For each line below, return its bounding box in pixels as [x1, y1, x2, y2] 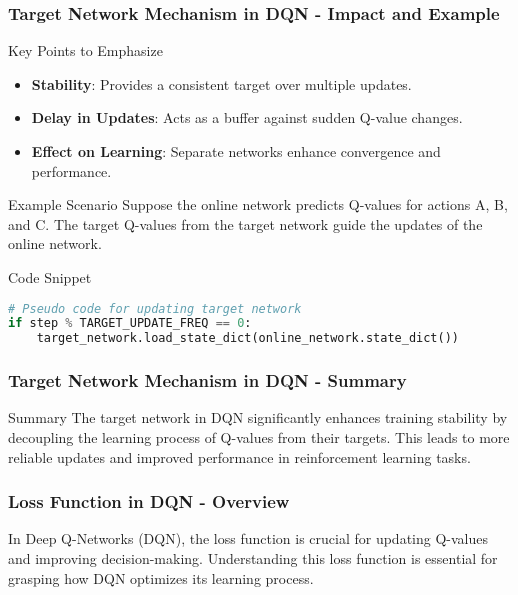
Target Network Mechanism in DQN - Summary [8, 368, 407, 393]
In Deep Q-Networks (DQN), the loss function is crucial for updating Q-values [8, 528, 489, 549]
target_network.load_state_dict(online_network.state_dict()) [36, 331, 460, 346]
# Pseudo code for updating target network [8, 301, 302, 316]
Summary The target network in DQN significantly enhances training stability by [8, 407, 508, 428]
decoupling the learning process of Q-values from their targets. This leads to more [8, 427, 510, 447]
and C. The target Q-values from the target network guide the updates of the [8, 213, 483, 234]
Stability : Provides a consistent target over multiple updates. [31, 73, 412, 94]
